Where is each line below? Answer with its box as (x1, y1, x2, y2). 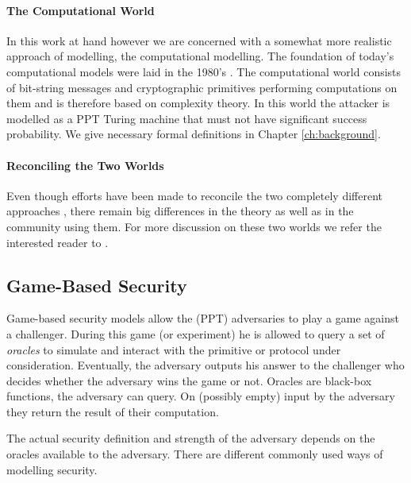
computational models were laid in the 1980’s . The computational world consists (6, 63, 401, 79)
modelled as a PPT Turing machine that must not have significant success (6, 110, 367, 126)
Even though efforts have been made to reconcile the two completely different (6, 187, 382, 203)
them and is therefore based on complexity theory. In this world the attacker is (6, 95, 390, 111)
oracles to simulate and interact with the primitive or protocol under (6, 341, 341, 357)
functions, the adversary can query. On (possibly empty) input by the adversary (6, 388, 395, 404)
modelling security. (6, 461, 98, 477)
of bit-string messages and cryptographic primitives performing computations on (6, 79, 398, 95)
